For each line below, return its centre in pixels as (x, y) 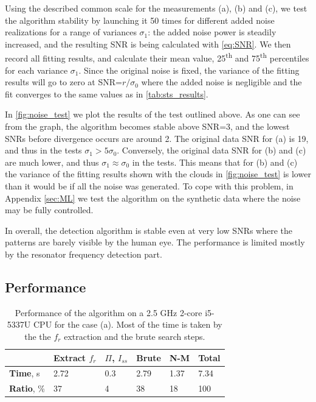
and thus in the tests (43, 150)
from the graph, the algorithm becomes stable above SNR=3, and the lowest (147, 126)
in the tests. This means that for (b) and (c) (215, 162)
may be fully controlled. (49, 210)
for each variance (36, 70)
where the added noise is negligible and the (222, 82)
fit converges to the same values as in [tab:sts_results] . (107, 93)
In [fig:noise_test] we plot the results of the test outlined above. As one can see (153, 114)
